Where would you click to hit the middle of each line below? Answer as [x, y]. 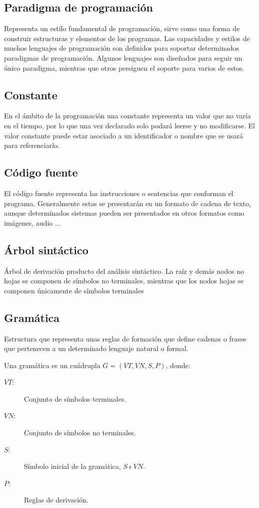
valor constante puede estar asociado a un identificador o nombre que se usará [124, 135]
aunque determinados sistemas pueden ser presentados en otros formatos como [124, 213]
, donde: [178, 365]
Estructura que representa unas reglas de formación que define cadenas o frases [125, 338]
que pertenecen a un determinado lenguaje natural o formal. [96, 348]
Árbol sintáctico [46, 249]
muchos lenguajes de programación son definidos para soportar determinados [122, 48]
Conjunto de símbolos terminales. [75, 398]
